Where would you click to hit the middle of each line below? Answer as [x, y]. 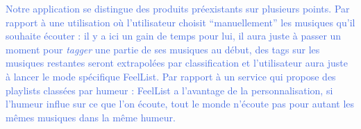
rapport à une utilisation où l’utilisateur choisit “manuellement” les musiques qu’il [180, 22]
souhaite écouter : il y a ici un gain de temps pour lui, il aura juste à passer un [174, 36]
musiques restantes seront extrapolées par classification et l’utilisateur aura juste [177, 63]
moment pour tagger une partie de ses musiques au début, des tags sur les [163, 49]
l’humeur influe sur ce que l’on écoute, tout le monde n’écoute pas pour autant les [180, 104]
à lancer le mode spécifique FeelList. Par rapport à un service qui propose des [171, 76]
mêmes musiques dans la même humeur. [91, 117]
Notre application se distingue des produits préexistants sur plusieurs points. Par [178, 8]
